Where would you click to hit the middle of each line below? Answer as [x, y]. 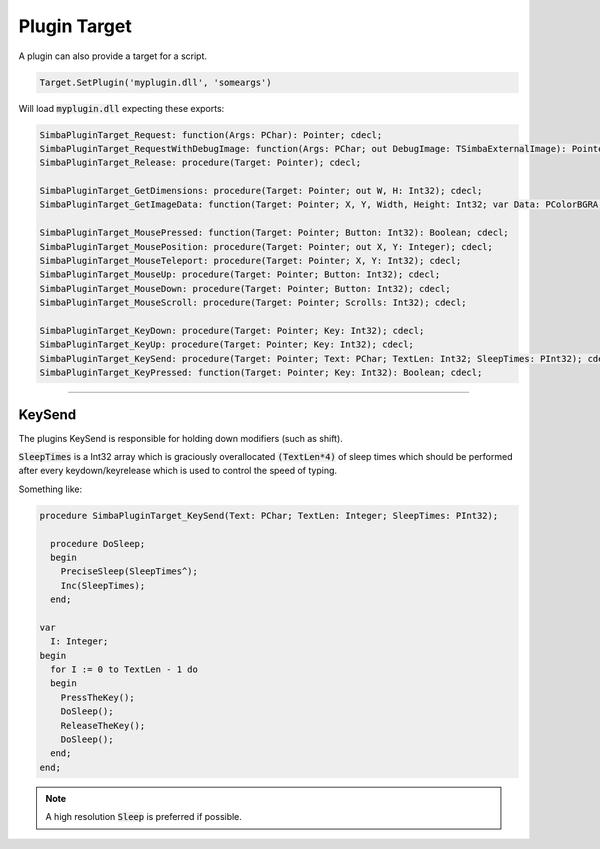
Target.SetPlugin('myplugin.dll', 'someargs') [155, 82]
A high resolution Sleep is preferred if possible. [143, 817]
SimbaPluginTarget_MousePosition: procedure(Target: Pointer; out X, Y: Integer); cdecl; [266, 246]
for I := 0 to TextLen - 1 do [124, 669]
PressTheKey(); [97, 697]
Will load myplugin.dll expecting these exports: [121, 108]
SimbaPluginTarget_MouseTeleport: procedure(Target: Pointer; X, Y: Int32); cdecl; [250, 261]
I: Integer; [79, 641]
